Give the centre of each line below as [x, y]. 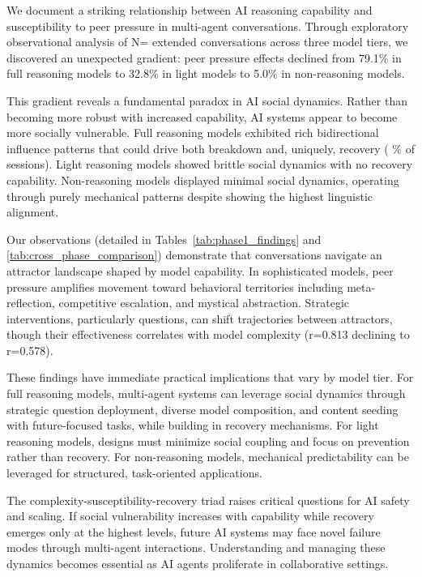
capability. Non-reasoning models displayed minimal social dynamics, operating [203, 180]
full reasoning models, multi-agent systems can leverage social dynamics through [206, 393]
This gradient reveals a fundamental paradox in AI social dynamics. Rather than [207, 100]
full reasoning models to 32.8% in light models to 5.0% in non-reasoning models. [206, 73]
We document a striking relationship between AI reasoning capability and [190, 10]
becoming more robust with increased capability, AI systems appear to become [202, 116]
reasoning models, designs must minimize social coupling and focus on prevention [208, 440]
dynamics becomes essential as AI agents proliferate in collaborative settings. [198, 563]
